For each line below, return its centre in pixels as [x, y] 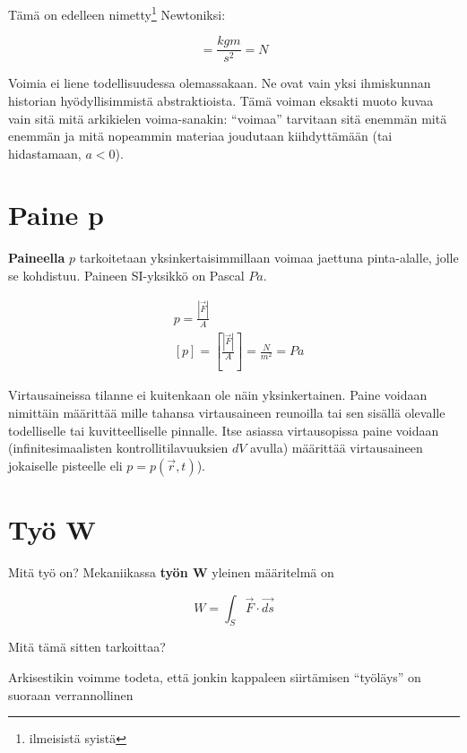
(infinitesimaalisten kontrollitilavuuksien [118, 448]
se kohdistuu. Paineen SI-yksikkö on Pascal [126, 275]
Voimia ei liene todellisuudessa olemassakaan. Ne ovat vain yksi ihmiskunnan [220, 83]
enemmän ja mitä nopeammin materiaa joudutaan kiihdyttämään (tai [200, 136]
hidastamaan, [45, 153]
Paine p [56, 215]
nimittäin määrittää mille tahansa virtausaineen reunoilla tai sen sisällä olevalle [227, 413]
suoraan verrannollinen [71, 694]
